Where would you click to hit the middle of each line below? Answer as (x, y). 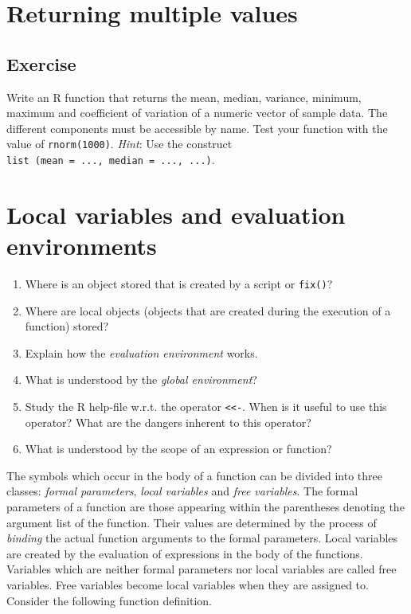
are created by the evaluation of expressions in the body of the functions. (185, 553)
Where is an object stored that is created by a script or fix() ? (179, 283)
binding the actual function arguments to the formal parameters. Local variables (202, 538)
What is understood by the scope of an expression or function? (178, 449)
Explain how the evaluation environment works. (141, 352)
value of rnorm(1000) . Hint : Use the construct (119, 144)
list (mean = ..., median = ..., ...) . (111, 160)
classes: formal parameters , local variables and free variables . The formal (182, 491)
